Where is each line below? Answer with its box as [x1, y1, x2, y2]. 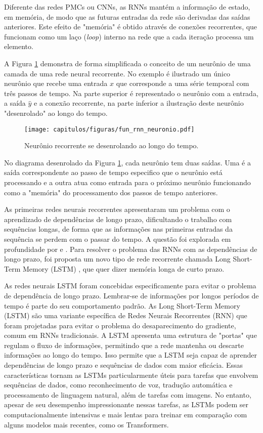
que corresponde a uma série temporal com [116, 78, 249, 89]
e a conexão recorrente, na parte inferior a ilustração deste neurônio [34, 98, 244, 108]
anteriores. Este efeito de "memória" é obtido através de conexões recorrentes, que [4, 21, 257, 32]
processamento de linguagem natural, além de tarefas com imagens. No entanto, [4, 389, 251, 400]
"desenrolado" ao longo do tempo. [4, 107, 108, 118]
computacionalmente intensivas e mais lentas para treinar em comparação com [4, 409, 247, 420]
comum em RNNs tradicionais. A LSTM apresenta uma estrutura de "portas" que [4, 330, 257, 340]
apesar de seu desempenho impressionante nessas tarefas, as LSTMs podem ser [4, 399, 249, 410]
